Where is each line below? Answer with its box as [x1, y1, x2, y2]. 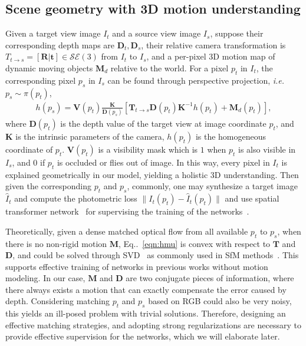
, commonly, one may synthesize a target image [127, 180, 298, 192]
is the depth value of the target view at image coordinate [60, 117, 266, 129]
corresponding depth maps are [5, 38, 115, 51]
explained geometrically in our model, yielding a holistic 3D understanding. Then [5, 168, 299, 180]
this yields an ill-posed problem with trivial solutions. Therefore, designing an [5, 307, 286, 319]
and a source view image [112, 27, 201, 39]
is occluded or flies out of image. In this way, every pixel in [57, 156, 270, 168]
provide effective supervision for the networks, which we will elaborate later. [5, 330, 280, 342]
